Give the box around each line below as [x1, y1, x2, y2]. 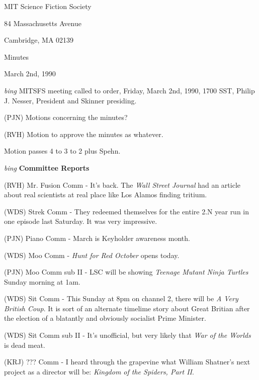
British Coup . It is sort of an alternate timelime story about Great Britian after [4, 303, 250, 313]
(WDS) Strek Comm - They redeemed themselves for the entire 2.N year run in [4, 206, 249, 216]
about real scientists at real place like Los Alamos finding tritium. [4, 189, 207, 200]
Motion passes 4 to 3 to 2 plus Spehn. [4, 146, 121, 156]
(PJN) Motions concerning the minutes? [4, 112, 128, 122]
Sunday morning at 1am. [4, 276, 80, 287]
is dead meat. [4, 339, 45, 350]
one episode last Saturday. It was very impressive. [4, 216, 157, 226]
